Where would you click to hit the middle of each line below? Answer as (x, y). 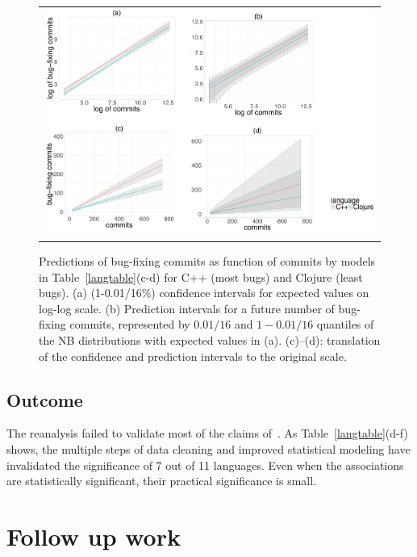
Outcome (45, 399)
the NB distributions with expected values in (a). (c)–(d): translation (210, 339)
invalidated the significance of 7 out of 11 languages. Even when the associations (205, 465)
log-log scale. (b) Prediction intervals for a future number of (187, 308)
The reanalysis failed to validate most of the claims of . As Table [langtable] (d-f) (207, 433)
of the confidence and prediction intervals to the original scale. (193, 356)
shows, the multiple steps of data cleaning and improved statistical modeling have (208, 448)
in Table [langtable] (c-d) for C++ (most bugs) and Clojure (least (201, 276)
